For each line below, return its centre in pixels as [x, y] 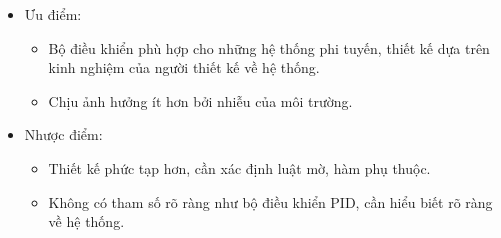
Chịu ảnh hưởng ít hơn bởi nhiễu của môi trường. [200, 100]
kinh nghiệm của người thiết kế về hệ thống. [184, 67]
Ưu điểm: [53, 14]
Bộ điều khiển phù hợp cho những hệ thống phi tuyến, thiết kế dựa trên [269, 47]
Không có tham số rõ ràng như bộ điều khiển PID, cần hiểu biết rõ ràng [270, 201]
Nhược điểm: [63, 134]
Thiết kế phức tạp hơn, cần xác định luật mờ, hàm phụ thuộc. [239, 167]
